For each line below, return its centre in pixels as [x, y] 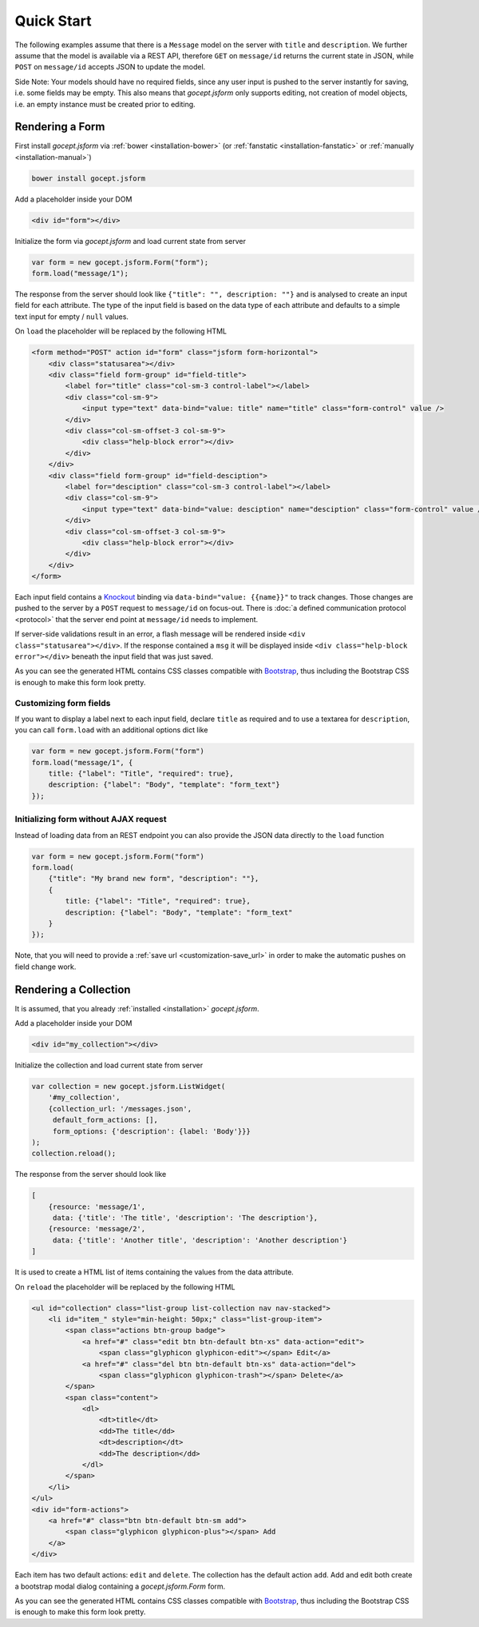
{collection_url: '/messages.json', [120, 1109]
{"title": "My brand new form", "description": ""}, [154, 879]
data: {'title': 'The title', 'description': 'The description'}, [185, 1218]
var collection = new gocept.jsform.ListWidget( [129, 1086]
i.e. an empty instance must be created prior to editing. [105, 104]
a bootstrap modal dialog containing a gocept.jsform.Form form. [120, 1586]
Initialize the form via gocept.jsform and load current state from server [131, 241]
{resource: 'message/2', [97, 1229]
